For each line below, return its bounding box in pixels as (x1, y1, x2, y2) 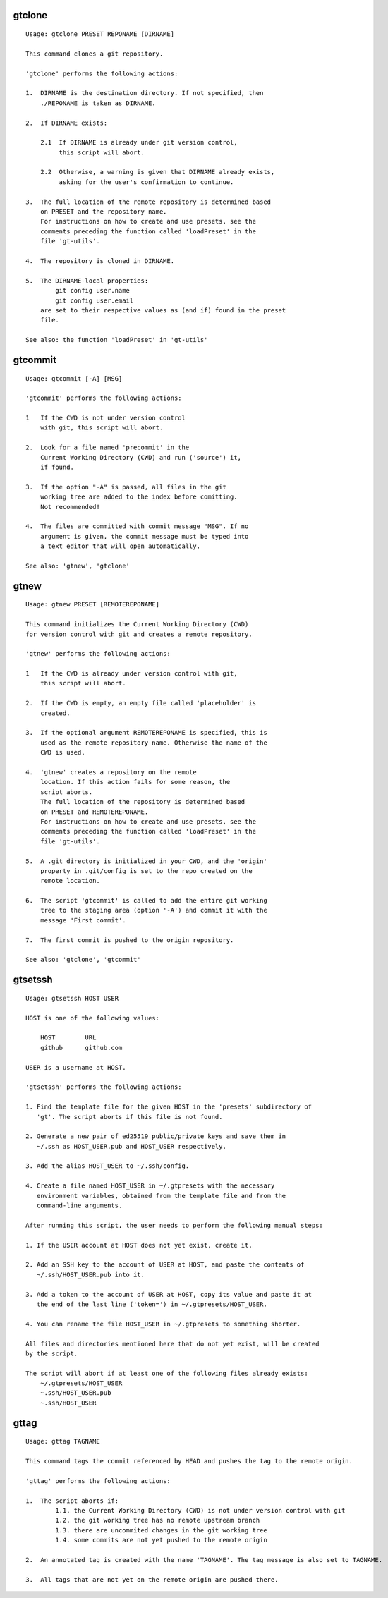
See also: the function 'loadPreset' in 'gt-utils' (25, 336, 208, 344)
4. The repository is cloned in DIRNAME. (25, 257, 175, 264)
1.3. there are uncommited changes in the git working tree (55, 1526, 267, 1534)
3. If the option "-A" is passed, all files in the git (25, 483, 227, 491)
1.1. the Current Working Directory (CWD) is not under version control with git (55, 1506, 346, 1514)
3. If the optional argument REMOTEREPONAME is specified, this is (25, 728, 267, 737)
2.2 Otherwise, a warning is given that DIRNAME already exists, (40, 168, 275, 176)
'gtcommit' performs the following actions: (25, 394, 183, 402)
